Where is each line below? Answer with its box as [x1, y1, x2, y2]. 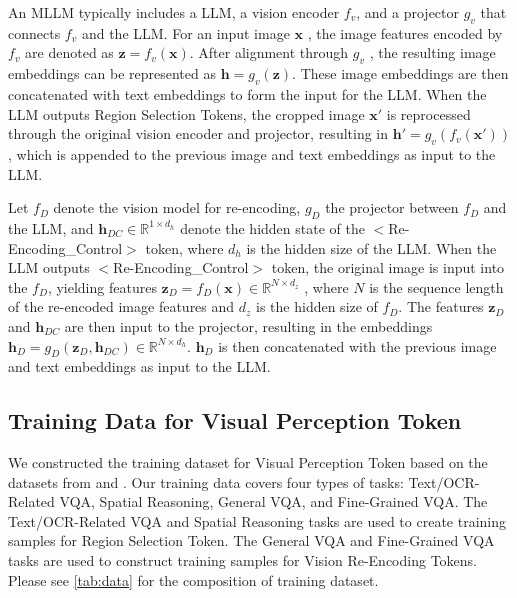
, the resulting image [369, 42, 496, 63]
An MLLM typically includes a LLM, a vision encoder [8, 2, 340, 22]
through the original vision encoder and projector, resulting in [8, 123, 389, 144]
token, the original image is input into [271, 257, 505, 278]
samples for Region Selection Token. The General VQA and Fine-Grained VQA [8, 530, 495, 551]
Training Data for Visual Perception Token [8, 405, 462, 436]
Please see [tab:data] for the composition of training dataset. [8, 569, 379, 590]
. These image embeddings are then [292, 63, 509, 84]
